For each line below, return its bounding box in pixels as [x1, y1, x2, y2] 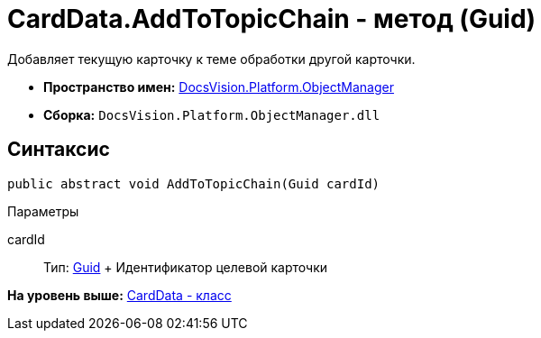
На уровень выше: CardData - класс [7, 287, 232, 303]
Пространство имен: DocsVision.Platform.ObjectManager [43, 78, 394, 95]
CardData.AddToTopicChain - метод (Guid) [7, 4, 536, 34]
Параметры [7, 203, 79, 219]
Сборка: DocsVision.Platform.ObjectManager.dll [43, 106, 381, 123]
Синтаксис [7, 138, 110, 161]
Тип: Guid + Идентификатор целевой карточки [43, 259, 328, 275]
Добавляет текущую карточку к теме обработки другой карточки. [7, 50, 416, 67]
